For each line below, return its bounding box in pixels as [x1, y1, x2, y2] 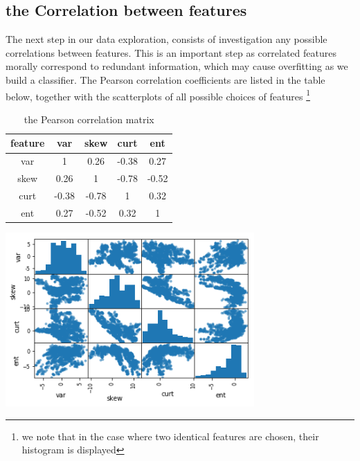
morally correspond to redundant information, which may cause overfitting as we [6, 59, 348, 73]
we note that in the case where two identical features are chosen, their [21, 428, 319, 443]
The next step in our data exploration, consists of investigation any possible [6, 32, 327, 46]
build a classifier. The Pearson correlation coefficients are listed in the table [6, 72, 325, 87]
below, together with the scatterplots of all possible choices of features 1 [6, 87, 310, 103]
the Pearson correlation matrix [24, 111, 154, 126]
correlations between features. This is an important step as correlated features [6, 45, 336, 60]
